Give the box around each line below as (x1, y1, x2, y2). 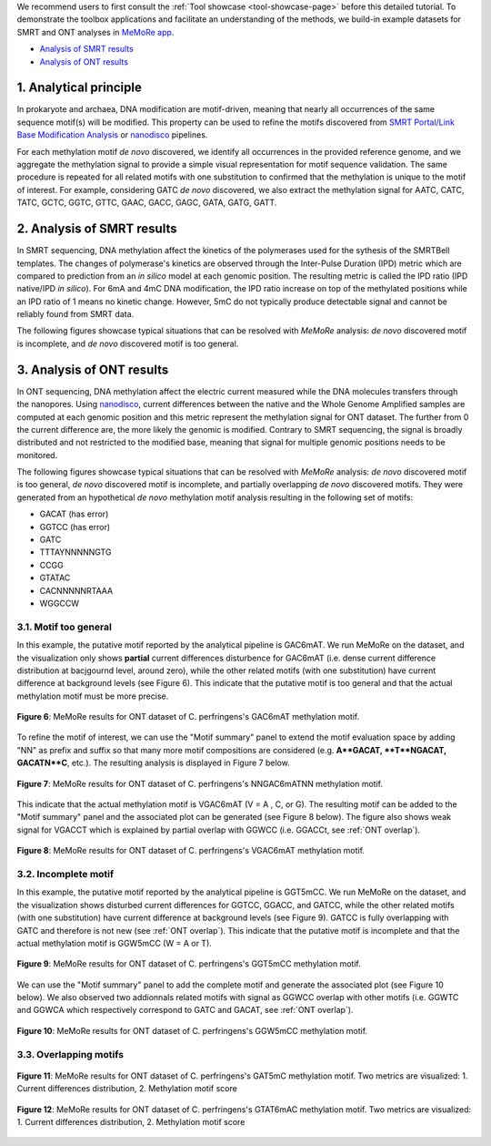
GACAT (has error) (39, 508, 109, 519)
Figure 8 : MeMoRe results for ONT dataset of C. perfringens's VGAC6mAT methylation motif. (16, 845, 366, 856)
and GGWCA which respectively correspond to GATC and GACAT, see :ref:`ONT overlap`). (16, 1005, 354, 1016)
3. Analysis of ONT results (16, 362, 169, 377)
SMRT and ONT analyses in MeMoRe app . (16, 26, 175, 37)
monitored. (16, 449, 58, 460)
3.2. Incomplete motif (16, 867, 115, 880)
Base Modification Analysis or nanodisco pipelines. (16, 129, 208, 140)
